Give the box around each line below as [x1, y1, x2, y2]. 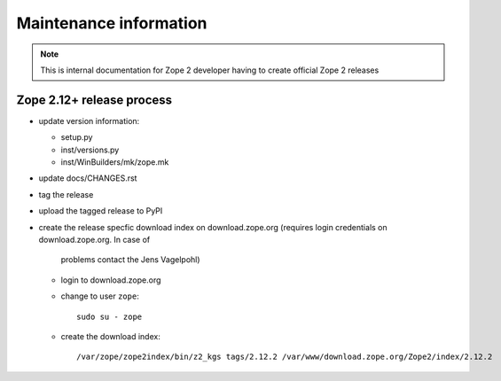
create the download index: [60, 330, 161, 341]
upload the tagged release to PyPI [38, 206, 163, 216]
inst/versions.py [60, 144, 120, 155]
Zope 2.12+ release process [16, 92, 173, 107]
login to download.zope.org [60, 275, 161, 285]
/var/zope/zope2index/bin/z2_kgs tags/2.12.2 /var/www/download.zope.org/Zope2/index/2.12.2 [76, 352, 493, 362]
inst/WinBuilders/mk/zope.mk [60, 157, 169, 167]
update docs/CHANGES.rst [38, 173, 137, 183]
